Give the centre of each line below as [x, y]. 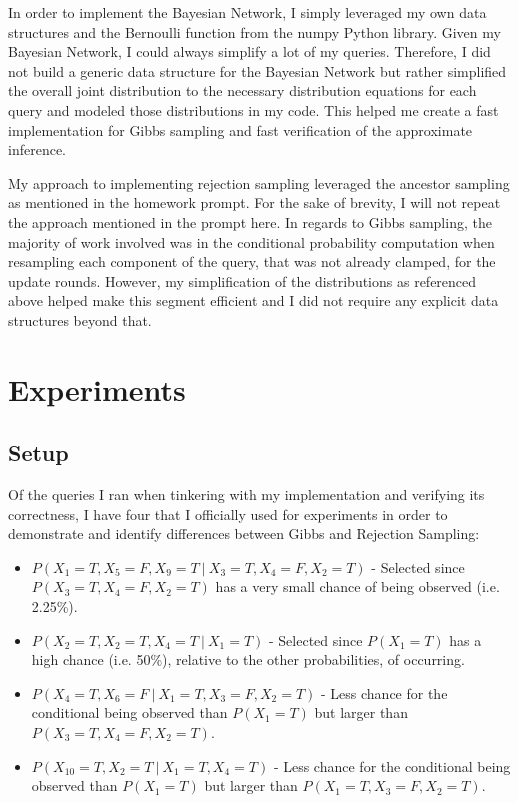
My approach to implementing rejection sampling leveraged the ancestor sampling [259, 182]
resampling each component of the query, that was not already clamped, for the [252, 261]
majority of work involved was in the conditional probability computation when [251, 241]
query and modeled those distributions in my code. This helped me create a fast [253, 109]
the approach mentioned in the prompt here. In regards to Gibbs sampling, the [250, 221]
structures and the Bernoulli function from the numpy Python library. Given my [254, 31]
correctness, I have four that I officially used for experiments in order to [228, 513]
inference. [37, 149]
